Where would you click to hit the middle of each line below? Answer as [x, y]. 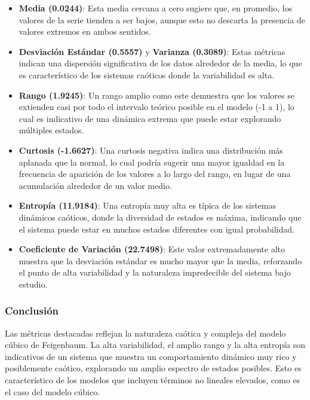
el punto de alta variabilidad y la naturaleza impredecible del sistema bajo [155, 272]
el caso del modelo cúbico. [53, 391]
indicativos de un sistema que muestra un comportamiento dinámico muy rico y [151, 356]
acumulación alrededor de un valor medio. [95, 185]
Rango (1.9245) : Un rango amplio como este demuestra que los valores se [156, 95]
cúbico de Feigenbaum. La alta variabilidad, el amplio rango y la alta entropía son [155, 345]
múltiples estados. [51, 130]
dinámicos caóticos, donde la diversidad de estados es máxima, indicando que [160, 217]
